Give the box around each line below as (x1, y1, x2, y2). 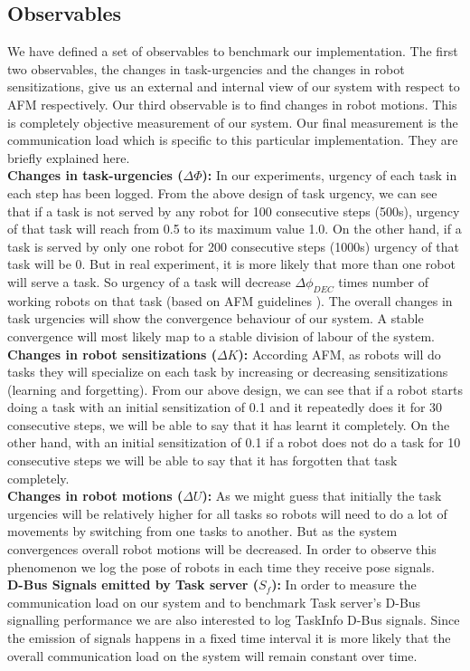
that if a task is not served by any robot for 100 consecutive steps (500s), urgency (7, 201, 460, 220)
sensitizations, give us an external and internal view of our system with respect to (7, 77, 460, 96)
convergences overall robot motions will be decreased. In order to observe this (7, 540, 437, 559)
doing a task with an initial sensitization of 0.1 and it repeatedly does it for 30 (7, 398, 443, 417)
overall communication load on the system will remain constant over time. (7, 646, 418, 665)
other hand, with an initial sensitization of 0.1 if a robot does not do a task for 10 (7, 433, 461, 452)
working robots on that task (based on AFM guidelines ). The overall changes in (7, 291, 453, 310)
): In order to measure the (271, 575, 417, 594)
